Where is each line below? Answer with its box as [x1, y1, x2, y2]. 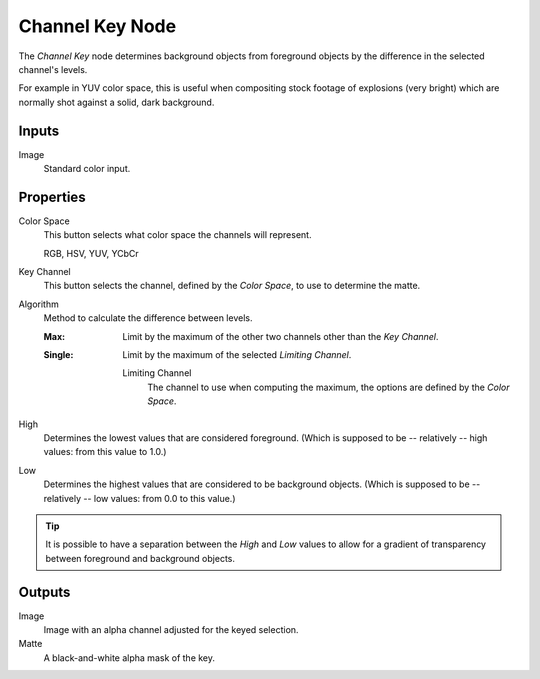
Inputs [18, 122, 60, 139]
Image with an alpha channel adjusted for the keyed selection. [43, 624, 299, 636]
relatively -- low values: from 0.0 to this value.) [43, 492, 236, 504]
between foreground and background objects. [45, 552, 235, 564]
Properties [18, 188, 86, 205]
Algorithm [18, 298, 59, 310]
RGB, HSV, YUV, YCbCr [43, 247, 139, 259]
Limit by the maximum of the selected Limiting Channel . [122, 349, 352, 361]
